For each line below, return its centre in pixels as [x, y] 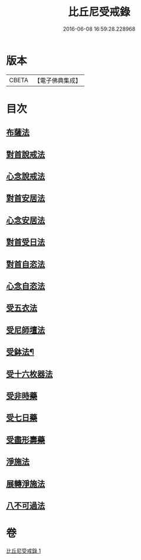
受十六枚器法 [29, 374]
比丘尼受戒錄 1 [24, 551]
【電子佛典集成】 [58, 80]
